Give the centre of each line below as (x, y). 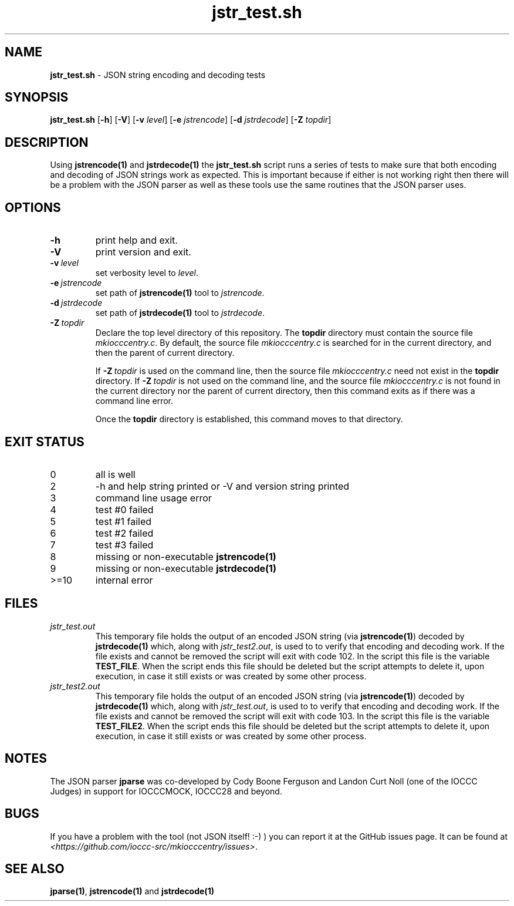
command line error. (134, 401)
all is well (115, 474)
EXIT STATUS (45, 442)
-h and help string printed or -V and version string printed (222, 486)
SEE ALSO (35, 868)
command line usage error (153, 498)
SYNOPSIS (37, 97)
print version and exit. (143, 252)
